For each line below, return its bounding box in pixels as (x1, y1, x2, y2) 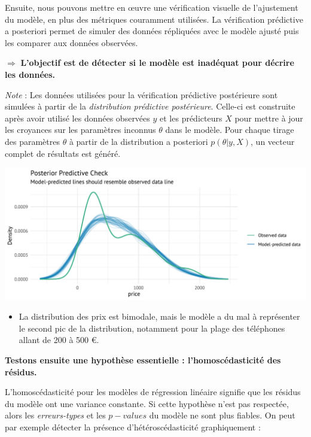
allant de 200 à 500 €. (19, 333, 99, 346)
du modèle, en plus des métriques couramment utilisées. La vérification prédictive (5, 13, 303, 25)
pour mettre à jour (234, 111, 303, 124)
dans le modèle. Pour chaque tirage (165, 123, 294, 136)
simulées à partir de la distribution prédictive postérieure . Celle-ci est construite (5, 100, 295, 113)
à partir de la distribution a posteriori (69, 135, 208, 147)
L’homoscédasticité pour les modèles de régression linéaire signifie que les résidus (5, 386, 301, 398)
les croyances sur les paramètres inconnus (5, 123, 156, 136)
